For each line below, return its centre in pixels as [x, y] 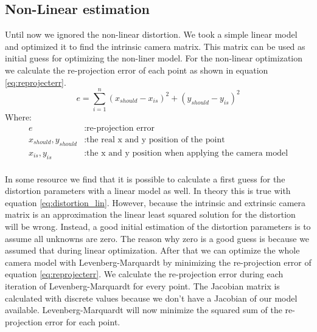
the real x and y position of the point [156, 140]
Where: [18, 117]
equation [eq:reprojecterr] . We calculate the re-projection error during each [144, 274]
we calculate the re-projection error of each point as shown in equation [137, 70]
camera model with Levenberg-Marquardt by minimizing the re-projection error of [158, 262]
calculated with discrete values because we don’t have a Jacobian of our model [151, 298]
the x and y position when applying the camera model [187, 153]
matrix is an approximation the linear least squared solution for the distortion [150, 214]
